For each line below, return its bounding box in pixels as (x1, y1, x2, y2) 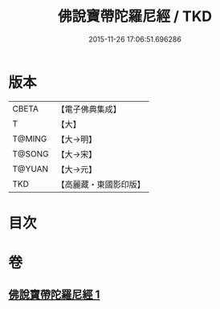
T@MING (12, 133, 47, 144)
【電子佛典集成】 (56, 104, 122, 115)
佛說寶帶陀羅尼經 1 (8, 288, 100, 302)
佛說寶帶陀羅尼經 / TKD (57, 7, 213, 26)
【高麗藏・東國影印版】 (56, 178, 146, 189)
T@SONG (12, 148, 50, 159)
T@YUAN (12, 163, 49, 174)
